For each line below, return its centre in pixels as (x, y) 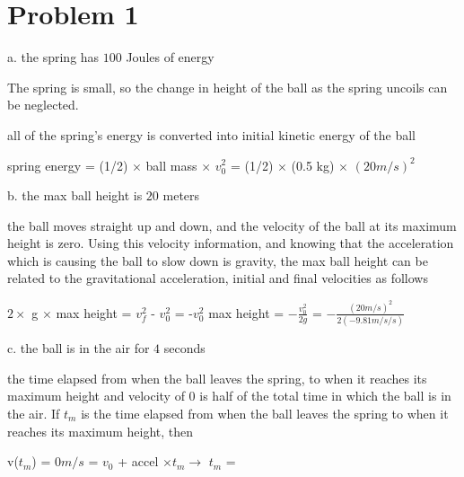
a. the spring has (53, 57)
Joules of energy (170, 57)
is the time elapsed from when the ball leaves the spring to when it (265, 414)
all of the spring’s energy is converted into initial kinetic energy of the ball (212, 134)
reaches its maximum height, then (101, 431)
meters (181, 195)
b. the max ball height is (75, 195)
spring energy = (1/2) (68, 165)
